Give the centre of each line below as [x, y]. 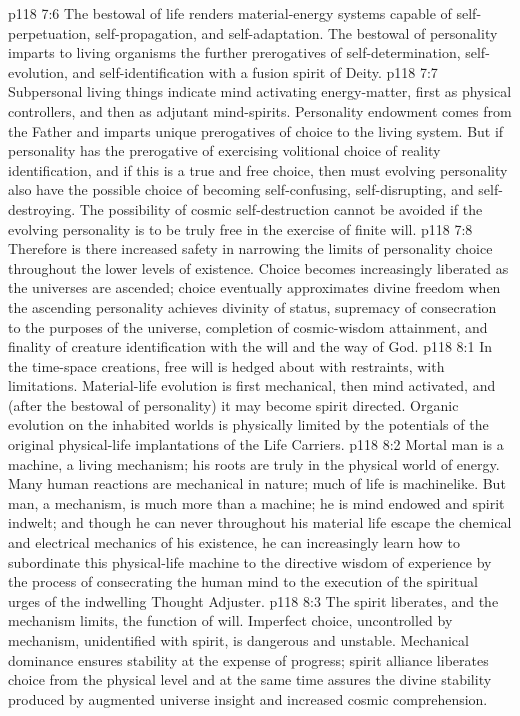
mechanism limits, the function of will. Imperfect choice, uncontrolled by [230, 620]
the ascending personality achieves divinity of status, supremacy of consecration [252, 306]
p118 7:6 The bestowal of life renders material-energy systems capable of [230, 13]
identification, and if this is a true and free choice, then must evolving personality [258, 169]
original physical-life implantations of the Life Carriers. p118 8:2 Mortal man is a [256, 444]
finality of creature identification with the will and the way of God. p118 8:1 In [250, 346]
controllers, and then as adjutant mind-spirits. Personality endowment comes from [260, 110]
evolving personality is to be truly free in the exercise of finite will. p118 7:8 [240, 228]
